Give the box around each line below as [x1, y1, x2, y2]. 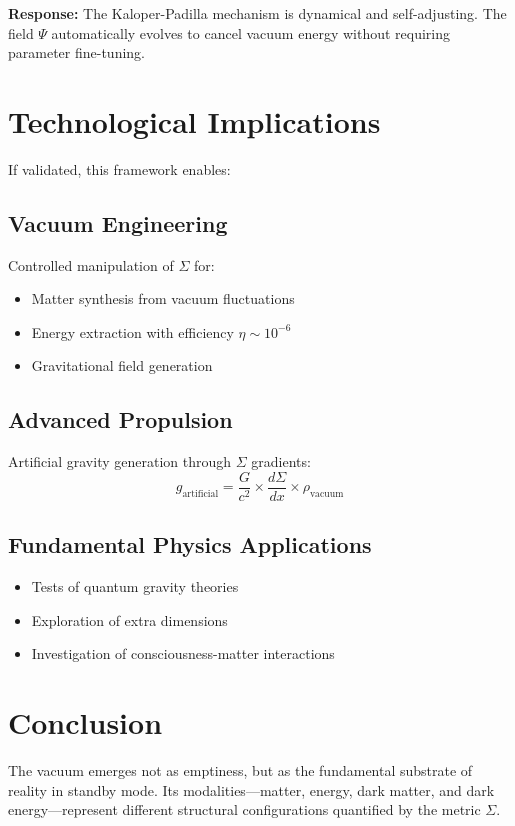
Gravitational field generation [31, 355, 213, 376]
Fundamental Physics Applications [8, 529, 372, 560]
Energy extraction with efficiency [31, 321, 234, 342]
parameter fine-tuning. [8, 42, 145, 63]
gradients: [251, 451, 311, 472]
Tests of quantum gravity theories [31, 576, 239, 597]
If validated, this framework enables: [8, 158, 231, 179]
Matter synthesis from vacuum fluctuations [31, 288, 295, 309]
